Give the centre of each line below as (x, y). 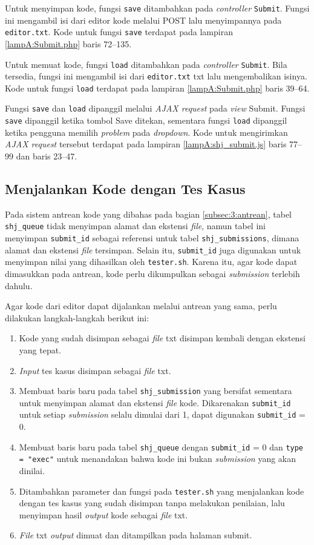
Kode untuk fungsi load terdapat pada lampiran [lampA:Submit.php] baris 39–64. (157, 88)
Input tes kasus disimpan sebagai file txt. (95, 370)
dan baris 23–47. (47, 155)
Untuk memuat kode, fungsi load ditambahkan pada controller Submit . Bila (146, 64)
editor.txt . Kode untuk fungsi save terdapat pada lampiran (119, 32)
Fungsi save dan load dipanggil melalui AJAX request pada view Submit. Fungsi (155, 108)
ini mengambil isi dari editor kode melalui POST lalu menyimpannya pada (143, 20)
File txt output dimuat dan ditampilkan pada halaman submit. (136, 535)
